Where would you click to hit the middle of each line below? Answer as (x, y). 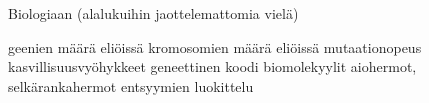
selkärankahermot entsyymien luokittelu (131, 85)
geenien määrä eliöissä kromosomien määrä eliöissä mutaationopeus (215, 46)
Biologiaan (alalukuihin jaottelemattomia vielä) (153, 13)
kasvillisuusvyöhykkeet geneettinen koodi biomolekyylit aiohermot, (212, 66)
